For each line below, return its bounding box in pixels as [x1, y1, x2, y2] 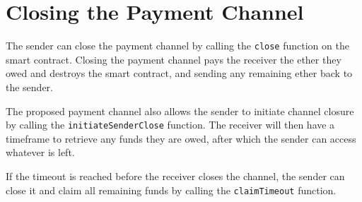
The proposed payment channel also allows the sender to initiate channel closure [6, 103, 354, 118]
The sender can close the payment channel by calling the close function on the [6, 38, 349, 53]
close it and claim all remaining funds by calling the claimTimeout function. [6, 182, 337, 197]
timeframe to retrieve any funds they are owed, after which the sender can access [6, 131, 356, 145]
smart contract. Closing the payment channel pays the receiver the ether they [6, 52, 341, 66]
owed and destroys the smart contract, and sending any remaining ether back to [6, 66, 353, 81]
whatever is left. [6, 145, 75, 160]
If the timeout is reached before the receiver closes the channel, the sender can [6, 169, 345, 183]
